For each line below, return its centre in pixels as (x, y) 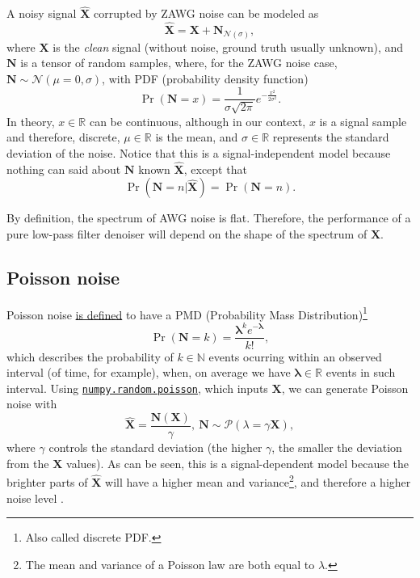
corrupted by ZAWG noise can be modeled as (206, 13)
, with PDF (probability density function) (205, 78)
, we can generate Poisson (345, 388)
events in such (361, 372)
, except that (215, 169)
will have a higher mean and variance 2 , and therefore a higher (258, 481)
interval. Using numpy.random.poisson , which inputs (137, 388)
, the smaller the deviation (337, 447)
